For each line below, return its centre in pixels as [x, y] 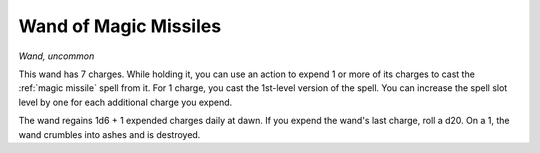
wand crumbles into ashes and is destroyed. [109, 134]
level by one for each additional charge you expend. [125, 102]
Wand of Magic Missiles [120, 26]
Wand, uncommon [56, 56]
